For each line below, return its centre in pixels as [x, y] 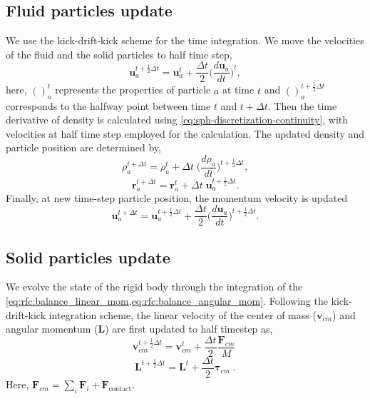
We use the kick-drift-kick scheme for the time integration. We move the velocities [185, 40]
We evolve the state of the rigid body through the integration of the [154, 287]
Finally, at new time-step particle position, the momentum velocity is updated [177, 197]
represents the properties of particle [133, 90]
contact [120, 389]
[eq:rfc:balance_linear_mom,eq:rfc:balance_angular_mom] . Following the [167, 301]
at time [238, 90]
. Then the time [302, 105]
